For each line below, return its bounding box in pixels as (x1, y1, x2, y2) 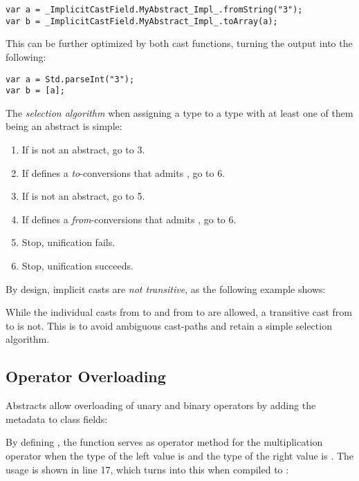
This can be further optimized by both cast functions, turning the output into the (6, 36, 353, 50)
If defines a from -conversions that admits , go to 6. (21, 211, 237, 226)
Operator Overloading (6, 366, 166, 387)
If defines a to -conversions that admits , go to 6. (21, 165, 225, 180)
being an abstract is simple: (6, 119, 122, 133)
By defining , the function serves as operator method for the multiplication (6, 435, 323, 449)
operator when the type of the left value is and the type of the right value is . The (6, 448, 354, 462)
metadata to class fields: (6, 411, 108, 426)
